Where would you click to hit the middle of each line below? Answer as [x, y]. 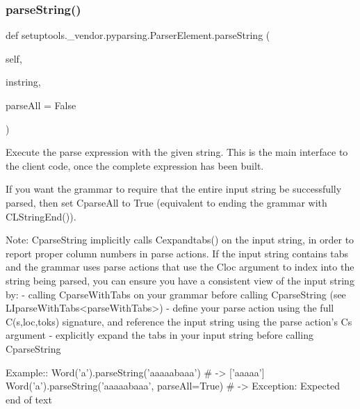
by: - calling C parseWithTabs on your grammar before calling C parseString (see [176, 294]
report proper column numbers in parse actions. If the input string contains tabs [177, 253]
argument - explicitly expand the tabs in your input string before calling [159, 335]
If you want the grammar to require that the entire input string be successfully [174, 189]
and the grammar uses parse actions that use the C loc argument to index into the [180, 267]
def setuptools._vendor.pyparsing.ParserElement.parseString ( [138, 35]
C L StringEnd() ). [41, 216]
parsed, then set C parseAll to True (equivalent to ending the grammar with [166, 202]
